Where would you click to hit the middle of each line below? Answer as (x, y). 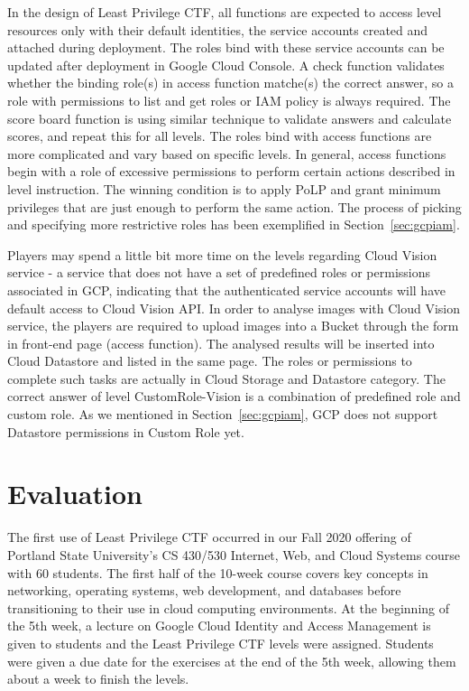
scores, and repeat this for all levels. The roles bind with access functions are (220, 136)
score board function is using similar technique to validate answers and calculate (230, 118)
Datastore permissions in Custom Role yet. (126, 431)
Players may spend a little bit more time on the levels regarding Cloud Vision (222, 254)
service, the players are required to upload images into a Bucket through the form (233, 326)
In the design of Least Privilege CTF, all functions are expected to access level (225, 12)
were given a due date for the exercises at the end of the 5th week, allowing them (232, 661)
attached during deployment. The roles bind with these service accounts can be (226, 47)
